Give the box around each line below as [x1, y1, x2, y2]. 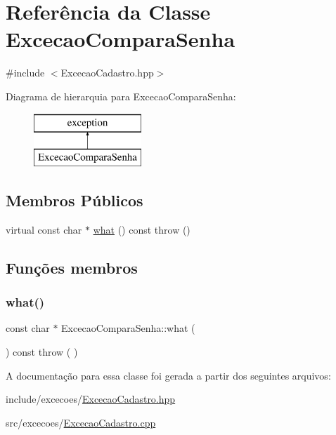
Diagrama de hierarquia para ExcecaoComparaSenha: [6, 88, 236, 103]
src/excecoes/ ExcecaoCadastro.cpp [6, 415, 156, 429]
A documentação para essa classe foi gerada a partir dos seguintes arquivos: [6, 368, 331, 382]
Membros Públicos [6, 189, 143, 211]
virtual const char [6, 222, 82, 236]
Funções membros [6, 256, 138, 278]
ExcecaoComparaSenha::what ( [61, 321, 195, 335]
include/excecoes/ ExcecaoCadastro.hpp [6, 391, 176, 406]
